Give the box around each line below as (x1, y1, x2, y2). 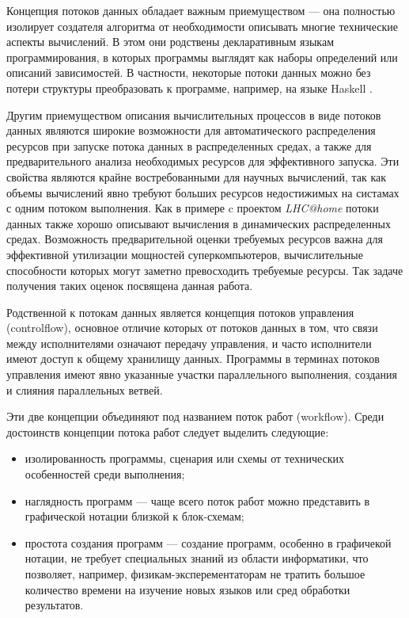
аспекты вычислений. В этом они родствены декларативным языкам (6, 33, 334, 50)
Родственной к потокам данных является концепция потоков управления (6, 303, 354, 320)
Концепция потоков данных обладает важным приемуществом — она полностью (6, 2, 396, 18)
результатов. (25, 597, 84, 613)
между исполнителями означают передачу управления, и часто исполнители (6, 334, 372, 351)
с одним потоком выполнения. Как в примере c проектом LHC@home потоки (6, 200, 379, 216)
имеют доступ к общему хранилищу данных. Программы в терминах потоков (6, 350, 380, 367)
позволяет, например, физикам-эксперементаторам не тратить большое (25, 566, 365, 582)
